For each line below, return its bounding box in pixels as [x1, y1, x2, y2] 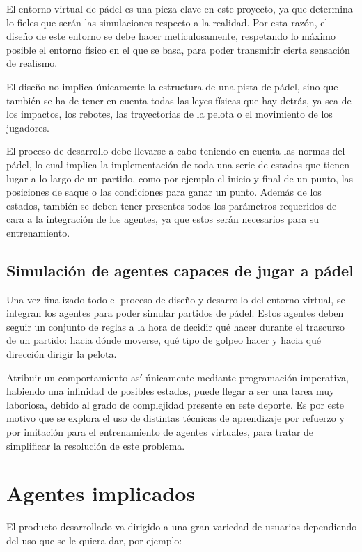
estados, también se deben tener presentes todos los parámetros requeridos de [6, 198, 337, 212]
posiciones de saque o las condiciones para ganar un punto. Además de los [6, 184, 322, 199]
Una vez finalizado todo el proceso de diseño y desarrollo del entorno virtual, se [6, 292, 345, 306]
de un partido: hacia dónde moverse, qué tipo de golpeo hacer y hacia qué [6, 333, 322, 347]
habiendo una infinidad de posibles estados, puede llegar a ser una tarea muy [6, 384, 335, 398]
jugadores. [6, 120, 49, 134]
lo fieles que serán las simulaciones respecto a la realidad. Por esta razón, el [6, 15, 328, 29]
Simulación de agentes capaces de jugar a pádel [6, 259, 354, 281]
